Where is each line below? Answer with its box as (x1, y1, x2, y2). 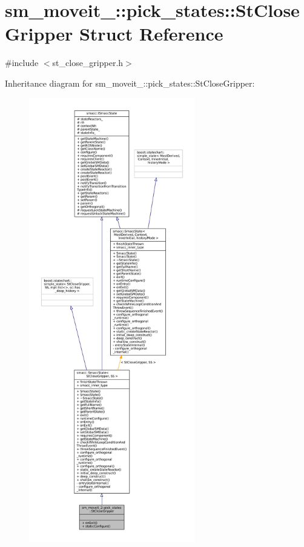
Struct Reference (79, 21, 223, 46)
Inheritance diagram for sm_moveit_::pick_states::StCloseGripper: (5, 76, 255, 89)
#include (5, 56, 39, 69)
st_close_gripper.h (52, 56, 124, 69)
